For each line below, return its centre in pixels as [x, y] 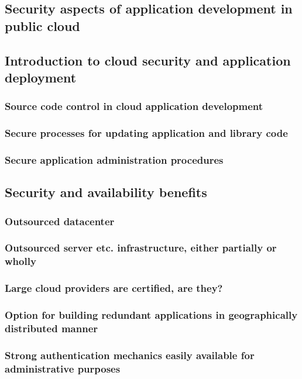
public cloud [42, 25]
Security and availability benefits [106, 192]
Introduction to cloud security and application [148, 60]
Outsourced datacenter [60, 221]
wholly [20, 261]
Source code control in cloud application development [134, 106]
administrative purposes [63, 368]
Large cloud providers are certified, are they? [114, 288]
